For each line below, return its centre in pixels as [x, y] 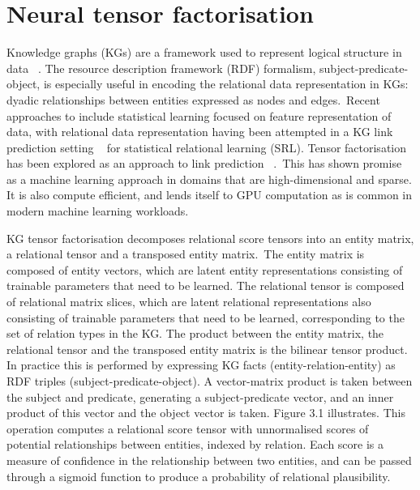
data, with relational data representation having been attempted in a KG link [200, 132]
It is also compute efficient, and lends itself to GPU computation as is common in [210, 195]
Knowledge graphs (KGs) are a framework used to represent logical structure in [204, 52]
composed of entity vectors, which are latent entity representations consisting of [205, 269]
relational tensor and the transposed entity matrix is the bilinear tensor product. [207, 349]
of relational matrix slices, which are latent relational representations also [189, 302]
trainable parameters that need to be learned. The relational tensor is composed [206, 285]
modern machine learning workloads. [98, 211]
